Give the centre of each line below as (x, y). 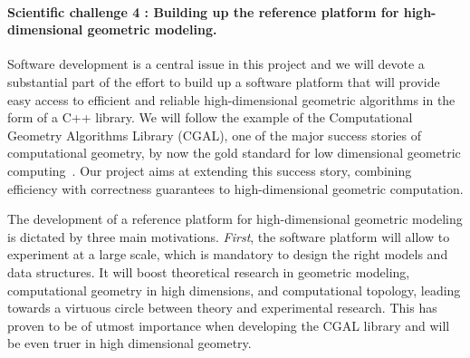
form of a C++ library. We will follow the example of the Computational (210, 117)
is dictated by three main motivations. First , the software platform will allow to (229, 236)
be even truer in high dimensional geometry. (129, 343)
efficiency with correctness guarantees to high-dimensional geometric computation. (235, 188)
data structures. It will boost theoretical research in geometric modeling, (209, 271)
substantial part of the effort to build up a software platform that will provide (224, 81)
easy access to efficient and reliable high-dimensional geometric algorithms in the (231, 99)
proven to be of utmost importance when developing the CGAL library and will (229, 325)
